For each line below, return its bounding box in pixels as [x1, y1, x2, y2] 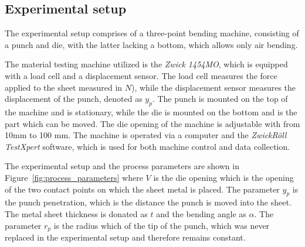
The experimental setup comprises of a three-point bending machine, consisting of [5, 27, 299, 39]
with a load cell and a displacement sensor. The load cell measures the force [5, 69, 277, 81]
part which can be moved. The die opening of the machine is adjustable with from [5, 117, 300, 129]
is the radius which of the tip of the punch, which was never [53, 219, 270, 231]
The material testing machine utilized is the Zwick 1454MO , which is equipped [5, 58, 288, 70]
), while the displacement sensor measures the [131, 81, 296, 93]
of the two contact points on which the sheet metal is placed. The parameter [5, 183, 280, 195]
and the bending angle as [156, 207, 246, 219]
